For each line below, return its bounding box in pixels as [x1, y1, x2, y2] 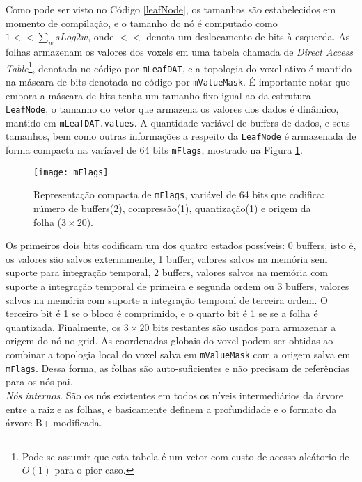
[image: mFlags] [33, 167, 109, 177]
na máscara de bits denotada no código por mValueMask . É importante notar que [6, 74, 350, 88]
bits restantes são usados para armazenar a [152, 319, 336, 334]
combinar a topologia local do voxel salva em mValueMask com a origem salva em [6, 347, 351, 362]
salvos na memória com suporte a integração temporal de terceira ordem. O [6, 292, 328, 307]
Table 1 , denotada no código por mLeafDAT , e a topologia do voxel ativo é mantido [6, 58, 352, 75]
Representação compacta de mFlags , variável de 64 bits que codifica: [33, 187, 324, 202]
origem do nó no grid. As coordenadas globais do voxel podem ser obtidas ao [6, 333, 333, 348]
